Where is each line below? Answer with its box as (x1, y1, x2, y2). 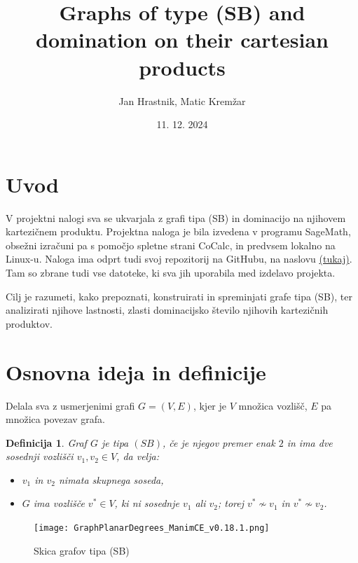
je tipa (101, 435, 129, 450)
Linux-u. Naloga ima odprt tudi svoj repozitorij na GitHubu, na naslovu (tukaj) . (6, 251, 352, 266)
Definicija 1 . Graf (6, 435, 87, 450)
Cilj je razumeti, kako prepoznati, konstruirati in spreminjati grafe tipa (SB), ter (6, 289, 352, 303)
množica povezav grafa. (6, 412, 105, 426)
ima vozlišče (33, 496, 85, 510)
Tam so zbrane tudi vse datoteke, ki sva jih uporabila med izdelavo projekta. (6, 265, 336, 279)
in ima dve (287, 435, 333, 450)
